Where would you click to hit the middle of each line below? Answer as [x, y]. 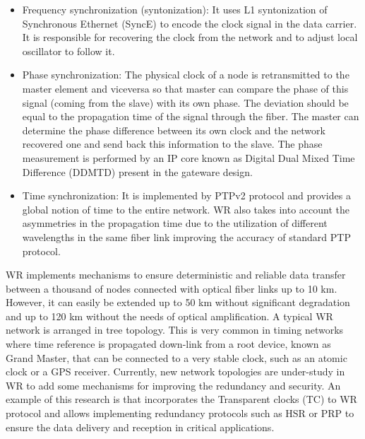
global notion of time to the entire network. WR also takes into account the [186, 209]
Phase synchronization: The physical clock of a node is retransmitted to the [186, 75]
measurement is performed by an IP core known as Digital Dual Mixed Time [189, 157]
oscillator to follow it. [68, 51]
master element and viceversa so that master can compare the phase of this [185, 88]
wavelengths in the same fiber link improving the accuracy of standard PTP [186, 236]
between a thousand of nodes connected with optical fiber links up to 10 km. [172, 288]
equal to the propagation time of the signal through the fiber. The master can [191, 116]
